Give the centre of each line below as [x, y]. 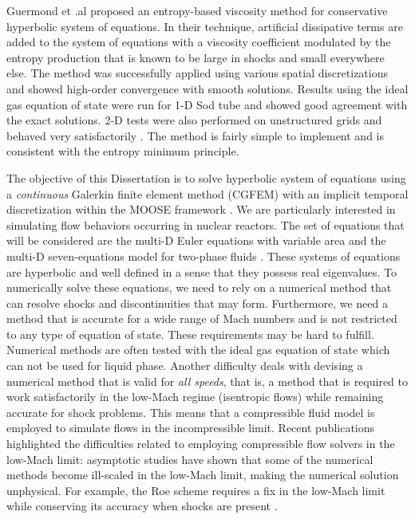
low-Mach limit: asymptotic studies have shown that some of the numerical [190, 459]
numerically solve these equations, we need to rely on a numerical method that [199, 287]
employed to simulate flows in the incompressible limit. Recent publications [191, 428]
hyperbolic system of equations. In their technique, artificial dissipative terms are [205, 26]
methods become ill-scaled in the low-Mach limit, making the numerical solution [203, 475]
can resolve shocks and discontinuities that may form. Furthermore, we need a [197, 303]
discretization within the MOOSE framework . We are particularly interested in [201, 209]
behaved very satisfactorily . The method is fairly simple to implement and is [196, 135]
